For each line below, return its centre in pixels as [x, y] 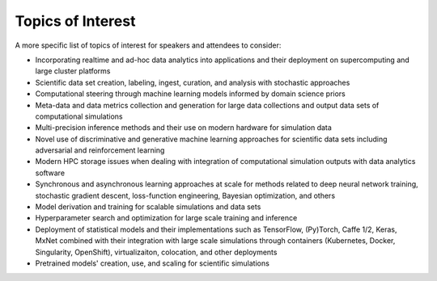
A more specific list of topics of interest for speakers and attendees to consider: [148, 45]
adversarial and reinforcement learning [100, 150]
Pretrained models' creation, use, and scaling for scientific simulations [153, 263]
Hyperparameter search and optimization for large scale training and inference [166, 218]
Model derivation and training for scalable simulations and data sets [148, 207]
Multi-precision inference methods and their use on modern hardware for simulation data [183, 128]
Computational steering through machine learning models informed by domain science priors [190, 94]
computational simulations [79, 116]
